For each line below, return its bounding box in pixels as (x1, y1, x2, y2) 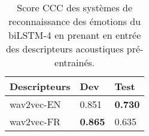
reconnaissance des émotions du (8, 14, 141, 28)
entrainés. (54, 55, 95, 69)
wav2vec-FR (10, 115, 60, 128)
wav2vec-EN (10, 97, 61, 111)
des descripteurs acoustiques (5, 42, 124, 55)
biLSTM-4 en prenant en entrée (8, 28, 141, 42)
